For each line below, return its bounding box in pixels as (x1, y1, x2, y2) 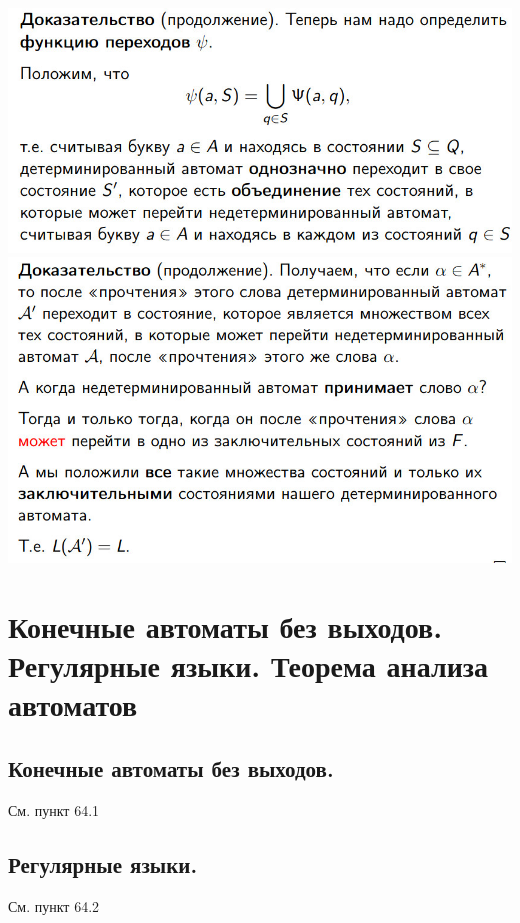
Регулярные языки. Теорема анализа (8, 645, 489, 686)
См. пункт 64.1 (8, 799, 100, 820)
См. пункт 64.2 (8, 895, 100, 916)
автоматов (8, 684, 138, 725)
